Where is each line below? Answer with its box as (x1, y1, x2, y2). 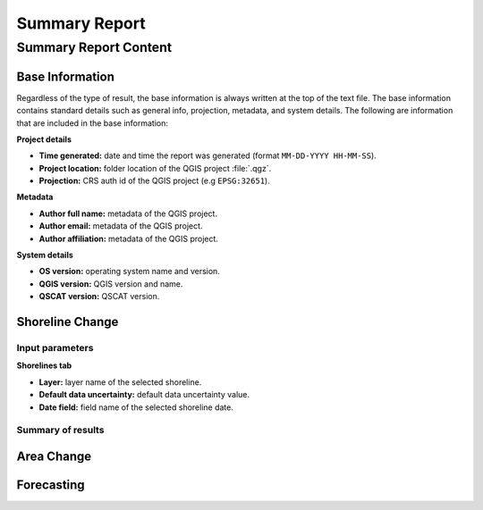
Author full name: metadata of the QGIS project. (38, 208, 218, 219)
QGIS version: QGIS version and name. (38, 278, 183, 289)
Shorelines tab (16, 360, 72, 371)
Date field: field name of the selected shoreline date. (38, 402, 234, 413)
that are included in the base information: (16, 117, 169, 129)
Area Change (16, 448, 92, 464)
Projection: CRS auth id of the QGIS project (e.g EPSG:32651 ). (38, 175, 270, 187)
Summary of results (16, 424, 105, 437)
